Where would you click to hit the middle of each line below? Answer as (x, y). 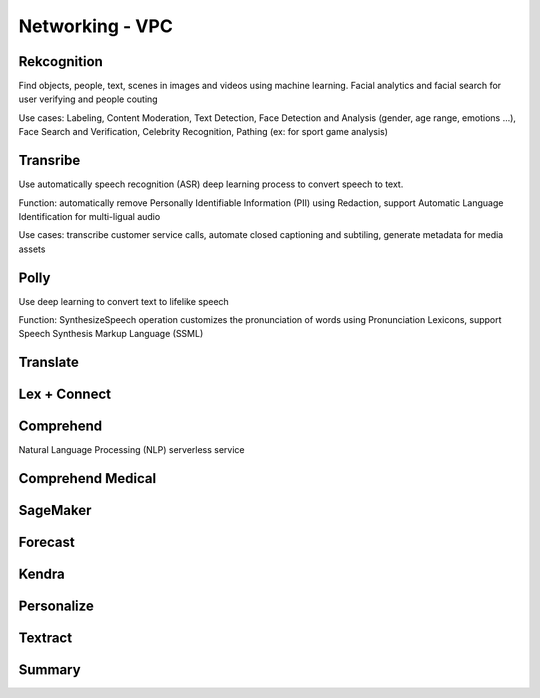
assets (32, 249)
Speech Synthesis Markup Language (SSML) (111, 334)
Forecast (46, 542)
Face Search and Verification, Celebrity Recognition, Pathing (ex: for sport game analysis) (203, 132)
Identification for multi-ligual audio (89, 216)
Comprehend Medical (87, 478)
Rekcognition (61, 61)
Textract (45, 638)
